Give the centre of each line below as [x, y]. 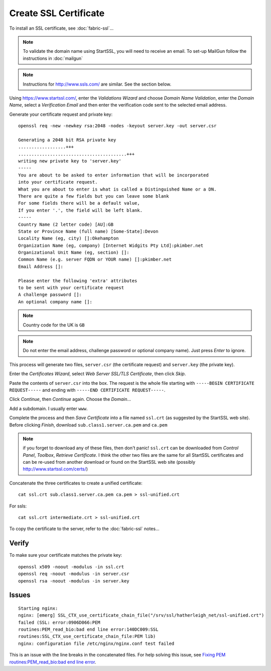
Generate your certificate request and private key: [61, 114]
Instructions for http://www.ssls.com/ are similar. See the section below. [97, 84]
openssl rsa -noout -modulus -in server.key [74, 581]
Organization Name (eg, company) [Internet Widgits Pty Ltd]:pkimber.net [111, 245]
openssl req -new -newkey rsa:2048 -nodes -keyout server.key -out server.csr [117, 126]
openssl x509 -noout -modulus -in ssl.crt [71, 567]
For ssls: [18, 506]
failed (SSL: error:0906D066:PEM [59, 622]
